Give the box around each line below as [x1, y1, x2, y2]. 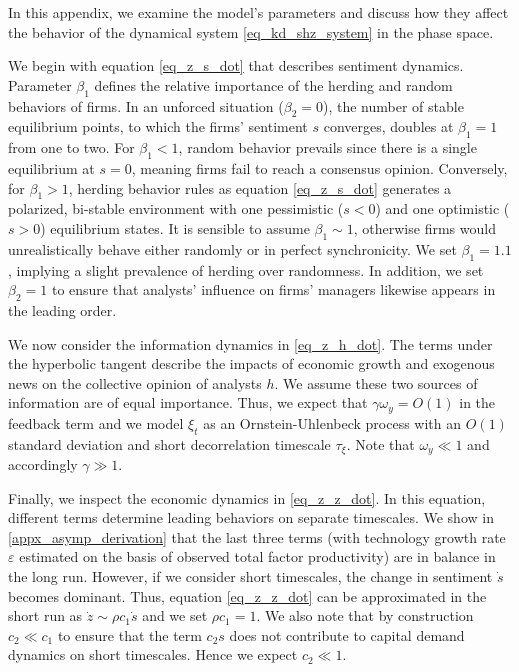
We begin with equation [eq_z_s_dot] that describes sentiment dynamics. [8, 55, 464, 76]
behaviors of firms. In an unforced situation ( [8, 95, 284, 116]
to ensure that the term [57, 624, 202, 645]
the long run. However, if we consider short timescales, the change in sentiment [8, 565, 493, 586]
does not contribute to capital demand [229, 624, 465, 645]
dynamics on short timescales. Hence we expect [8, 644, 298, 665]
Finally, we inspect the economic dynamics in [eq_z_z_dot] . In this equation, [8, 487, 486, 508]
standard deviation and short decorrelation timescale [8, 433, 331, 454]
